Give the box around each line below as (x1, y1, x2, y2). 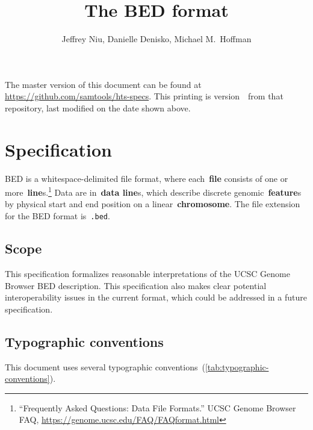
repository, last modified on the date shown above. (5, 101, 191, 114)
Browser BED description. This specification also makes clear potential (5, 279, 267, 291)
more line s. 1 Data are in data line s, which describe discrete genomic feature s (5, 184, 302, 198)
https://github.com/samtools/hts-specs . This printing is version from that (5, 90, 284, 102)
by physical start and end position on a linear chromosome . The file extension (5, 198, 300, 210)
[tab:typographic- (205, 360, 269, 373)
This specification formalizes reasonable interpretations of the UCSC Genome (5, 267, 290, 279)
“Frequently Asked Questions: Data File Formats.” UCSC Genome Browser (19, 401, 296, 414)
